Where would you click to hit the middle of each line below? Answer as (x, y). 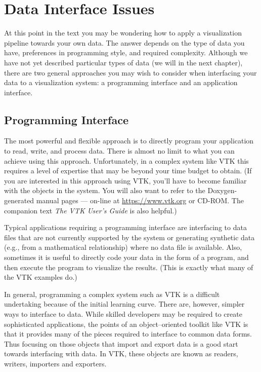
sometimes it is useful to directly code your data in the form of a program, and (126, 257)
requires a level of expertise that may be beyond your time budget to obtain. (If (128, 171)
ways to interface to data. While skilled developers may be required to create (123, 313)
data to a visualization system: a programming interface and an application (121, 82)
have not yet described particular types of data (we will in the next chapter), (123, 62)
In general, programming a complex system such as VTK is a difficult (112, 294)
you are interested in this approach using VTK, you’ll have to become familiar (125, 180)
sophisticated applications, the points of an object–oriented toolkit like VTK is (126, 324)
